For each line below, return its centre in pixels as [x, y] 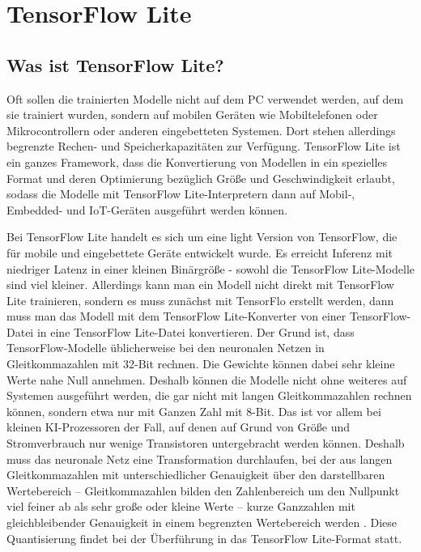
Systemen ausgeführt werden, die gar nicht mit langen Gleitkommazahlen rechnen [209, 395]
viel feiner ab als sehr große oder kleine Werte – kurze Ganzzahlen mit [181, 506]
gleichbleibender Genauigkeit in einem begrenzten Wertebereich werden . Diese [202, 522]
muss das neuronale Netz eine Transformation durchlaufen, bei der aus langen [200, 459]
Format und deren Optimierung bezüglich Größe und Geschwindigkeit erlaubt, [201, 178]
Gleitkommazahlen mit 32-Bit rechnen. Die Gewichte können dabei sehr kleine [201, 364]
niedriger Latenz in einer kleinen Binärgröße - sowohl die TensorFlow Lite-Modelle [210, 268]
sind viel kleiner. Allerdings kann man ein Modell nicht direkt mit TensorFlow [200, 284]
